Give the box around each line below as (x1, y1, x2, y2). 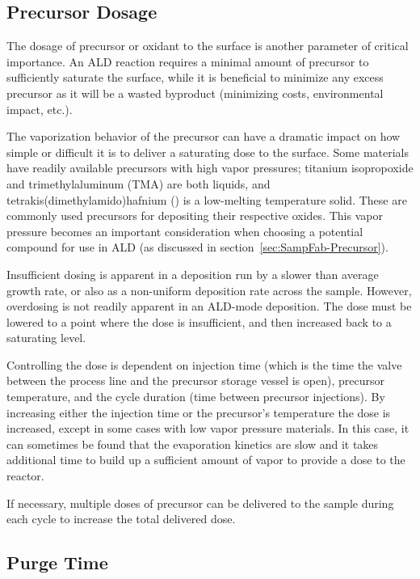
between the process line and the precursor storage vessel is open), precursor (6, 372, 384, 389)
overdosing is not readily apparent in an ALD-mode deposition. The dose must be (6, 298, 412, 315)
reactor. (6, 467, 44, 484)
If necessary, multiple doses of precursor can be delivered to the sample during (6, 494, 394, 511)
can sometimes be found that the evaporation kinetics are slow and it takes (6, 435, 379, 452)
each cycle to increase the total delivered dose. (6, 510, 236, 527)
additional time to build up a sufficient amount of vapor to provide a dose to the (6, 451, 405, 468)
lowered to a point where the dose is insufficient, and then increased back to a (6, 313, 392, 330)
